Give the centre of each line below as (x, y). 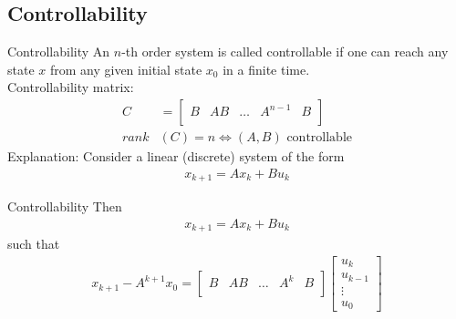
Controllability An (59, 51)
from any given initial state (126, 69)
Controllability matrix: (71, 87)
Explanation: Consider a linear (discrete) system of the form (176, 156)
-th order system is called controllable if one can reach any (285, 51)
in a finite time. (266, 69)
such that (34, 244)
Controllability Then (65, 206)
